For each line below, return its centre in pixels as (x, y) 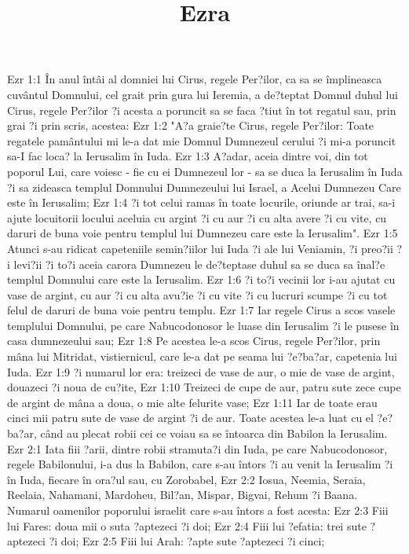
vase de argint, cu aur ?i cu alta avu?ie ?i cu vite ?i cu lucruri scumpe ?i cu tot (197, 294)
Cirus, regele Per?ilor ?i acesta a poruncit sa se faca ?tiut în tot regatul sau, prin (202, 110)
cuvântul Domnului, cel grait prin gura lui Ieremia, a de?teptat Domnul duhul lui (203, 94)
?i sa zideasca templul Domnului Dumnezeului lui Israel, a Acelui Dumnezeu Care (204, 187)
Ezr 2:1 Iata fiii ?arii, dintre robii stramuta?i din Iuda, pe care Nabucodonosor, (197, 448)
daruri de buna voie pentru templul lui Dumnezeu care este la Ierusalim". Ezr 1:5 (203, 233)
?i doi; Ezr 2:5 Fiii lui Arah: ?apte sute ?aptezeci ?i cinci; (187, 541)
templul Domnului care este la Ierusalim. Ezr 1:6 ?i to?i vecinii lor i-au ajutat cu (201, 279)
